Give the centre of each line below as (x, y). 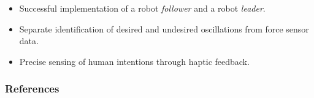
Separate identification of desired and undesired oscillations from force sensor (164, 28)
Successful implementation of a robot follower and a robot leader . (142, 8)
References (32, 89)
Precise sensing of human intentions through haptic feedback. (134, 61)
